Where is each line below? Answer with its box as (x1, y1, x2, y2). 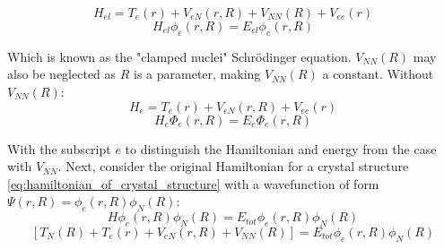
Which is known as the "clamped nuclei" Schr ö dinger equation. (7, 47, 352, 65)
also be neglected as (7, 64, 117, 83)
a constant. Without (322, 64, 434, 83)
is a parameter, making (134, 64, 261, 83)
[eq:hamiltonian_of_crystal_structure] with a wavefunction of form (7, 174, 379, 193)
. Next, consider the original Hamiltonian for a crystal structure (57, 157, 409, 176)
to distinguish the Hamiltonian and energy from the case (125, 139, 437, 158)
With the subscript (7, 139, 111, 158)
